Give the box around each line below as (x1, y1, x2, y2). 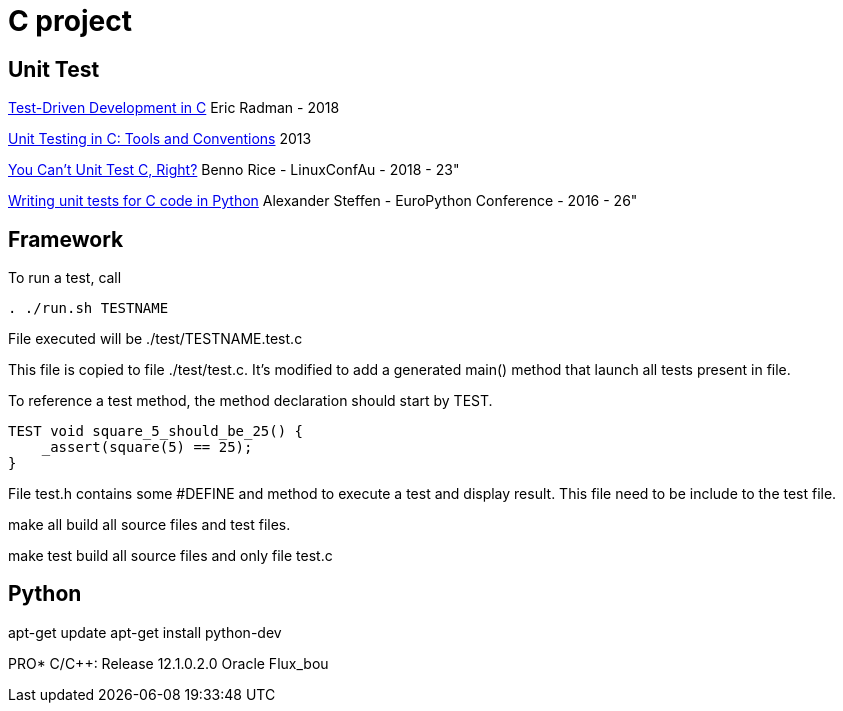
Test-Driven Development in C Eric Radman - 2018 (8, 99, 340, 117)
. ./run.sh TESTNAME (8, 300, 169, 317)
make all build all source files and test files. (8, 516, 291, 534)
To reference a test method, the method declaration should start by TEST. (8, 392, 493, 410)
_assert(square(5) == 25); (41, 439, 253, 456)
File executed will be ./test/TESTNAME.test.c (8, 330, 303, 348)
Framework (8, 226, 124, 252)
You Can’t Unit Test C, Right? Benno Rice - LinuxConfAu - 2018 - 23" (8, 161, 460, 179)
